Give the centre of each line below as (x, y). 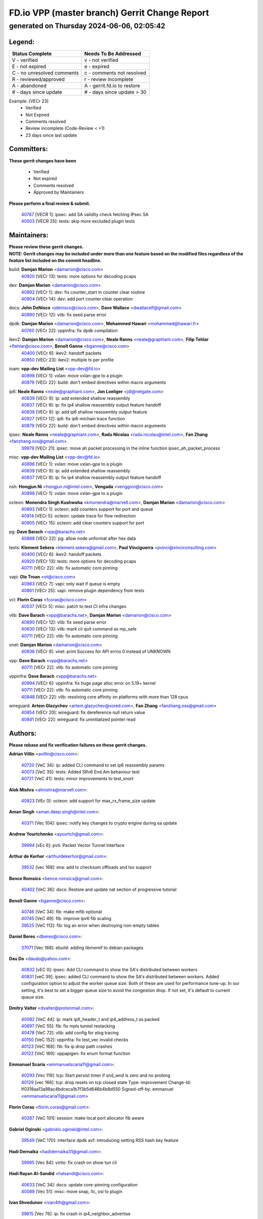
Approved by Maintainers (59, 192)
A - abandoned (29, 85)
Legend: (22, 42)
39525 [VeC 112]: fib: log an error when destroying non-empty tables (90, 925)
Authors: (23, 733)
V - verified (25, 60)
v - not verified (102, 60)
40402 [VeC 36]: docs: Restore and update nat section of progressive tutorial (99, 889)
